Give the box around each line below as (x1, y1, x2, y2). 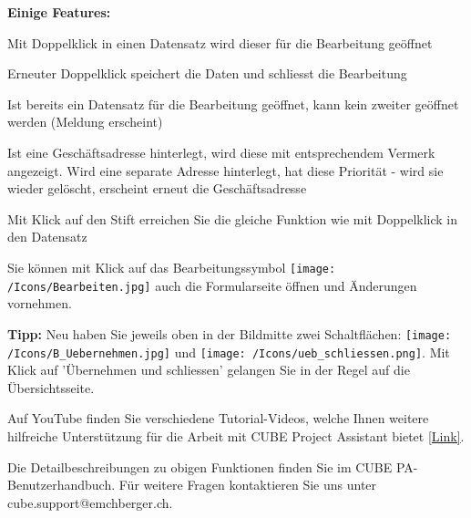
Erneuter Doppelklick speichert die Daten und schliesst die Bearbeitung (7, 64, 407, 83)
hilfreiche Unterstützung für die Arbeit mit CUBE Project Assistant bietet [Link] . (7, 426, 465, 445)
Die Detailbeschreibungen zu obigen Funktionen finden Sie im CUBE (7, 457, 393, 476)
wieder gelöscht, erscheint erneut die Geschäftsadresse (7, 179, 307, 198)
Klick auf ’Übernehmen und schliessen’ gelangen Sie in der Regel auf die (7, 360, 410, 379)
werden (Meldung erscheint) (7, 112, 163, 131)
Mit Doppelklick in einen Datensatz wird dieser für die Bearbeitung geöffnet (7, 33, 433, 52)
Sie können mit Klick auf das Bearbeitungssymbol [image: (7, 257, 336, 276)
